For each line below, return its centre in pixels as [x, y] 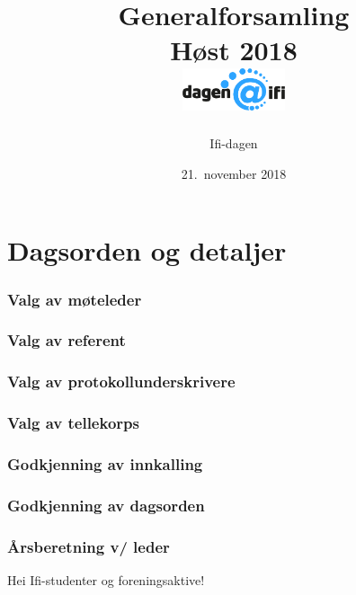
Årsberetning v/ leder [89, 546]
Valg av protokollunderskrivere [121, 382]
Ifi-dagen [234, 143]
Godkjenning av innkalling [105, 463]
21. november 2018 [234, 173]
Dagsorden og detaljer [147, 250]
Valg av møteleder [75, 299]
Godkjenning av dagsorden [106, 505]
